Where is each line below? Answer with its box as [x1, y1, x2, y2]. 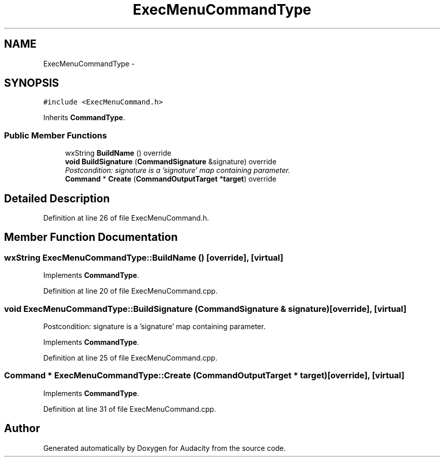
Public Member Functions [4, 130, 107, 140]
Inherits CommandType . [43, 113, 125, 122]
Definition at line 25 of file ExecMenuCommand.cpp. [43, 353, 217, 362]
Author [4, 422, 40, 435]
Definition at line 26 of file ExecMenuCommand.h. [43, 214, 209, 223]
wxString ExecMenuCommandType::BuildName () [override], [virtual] [4, 252, 283, 263]
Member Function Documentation [4, 231, 178, 244]
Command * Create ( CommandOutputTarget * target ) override [65, 174, 277, 184]
